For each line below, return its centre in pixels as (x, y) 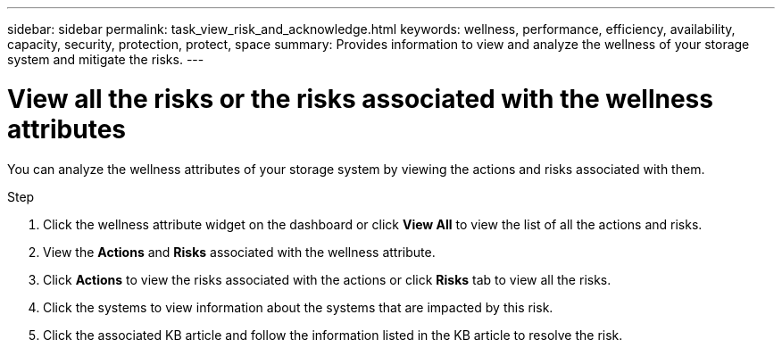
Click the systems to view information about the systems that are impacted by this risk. (298, 307)
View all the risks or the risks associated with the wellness (360, 99)
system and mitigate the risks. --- (106, 59)
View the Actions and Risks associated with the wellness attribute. (239, 252)
